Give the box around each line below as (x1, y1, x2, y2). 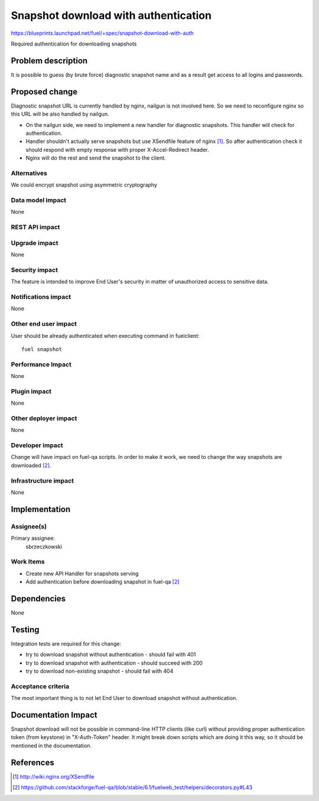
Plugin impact (11, 387, 51, 395)
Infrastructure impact (11, 476, 74, 484)
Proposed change (11, 86, 78, 97)
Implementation (11, 504, 71, 514)
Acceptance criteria (11, 682, 70, 691)
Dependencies (11, 594, 66, 604)
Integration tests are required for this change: (11, 640, 121, 647)
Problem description (11, 56, 88, 66)
